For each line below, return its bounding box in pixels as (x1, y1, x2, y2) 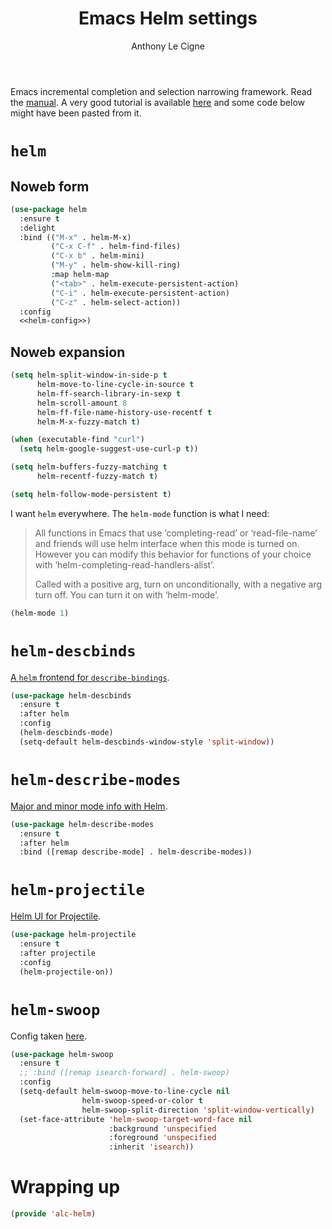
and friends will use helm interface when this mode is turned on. (34, 537, 300, 549)
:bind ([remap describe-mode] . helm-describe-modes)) (19, 847, 253, 857)
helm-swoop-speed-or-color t (81, 1095, 203, 1106)
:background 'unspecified (108, 1123, 217, 1134)
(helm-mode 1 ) (10, 608, 70, 618)
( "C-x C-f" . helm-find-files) (50, 242, 182, 252)
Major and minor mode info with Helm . (10, 800, 168, 812)
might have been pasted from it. (10, 107, 142, 119)
